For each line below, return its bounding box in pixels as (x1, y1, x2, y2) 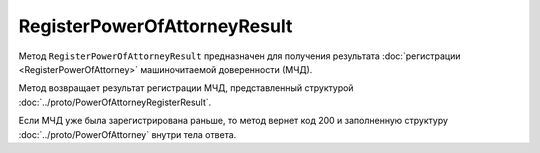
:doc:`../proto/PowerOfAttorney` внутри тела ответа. (18, 128, 237, 140)
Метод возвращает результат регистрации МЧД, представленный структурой (18, 82, 354, 94)
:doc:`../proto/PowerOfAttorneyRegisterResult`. (18, 96, 212, 108)
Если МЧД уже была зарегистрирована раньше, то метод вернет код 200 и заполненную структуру (18, 115, 449, 127)
